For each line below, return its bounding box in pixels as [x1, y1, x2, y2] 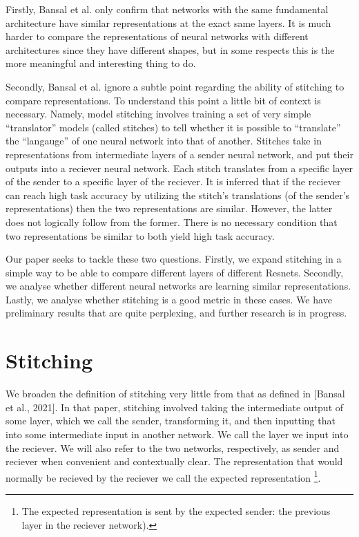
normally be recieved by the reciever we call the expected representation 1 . [6, 468, 321, 484]
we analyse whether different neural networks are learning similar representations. [6, 279, 351, 293]
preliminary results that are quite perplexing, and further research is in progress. [6, 305, 347, 320]
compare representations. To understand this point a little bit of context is [6, 93, 321, 107]
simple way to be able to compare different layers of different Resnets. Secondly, [6, 265, 344, 279]
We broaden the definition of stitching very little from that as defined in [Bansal [6, 386, 345, 401]
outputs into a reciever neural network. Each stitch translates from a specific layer [6, 160, 353, 175]
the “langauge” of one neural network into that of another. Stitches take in [6, 133, 322, 148]
